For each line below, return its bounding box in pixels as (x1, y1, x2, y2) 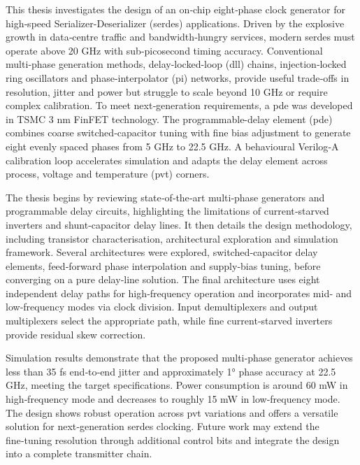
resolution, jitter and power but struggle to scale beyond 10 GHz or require (6, 84, 328, 99)
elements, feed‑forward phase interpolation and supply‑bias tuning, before (6, 258, 321, 273)
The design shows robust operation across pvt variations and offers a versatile (6, 405, 338, 420)
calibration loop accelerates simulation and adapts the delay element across (6, 152, 328, 167)
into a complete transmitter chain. (6, 446, 152, 461)
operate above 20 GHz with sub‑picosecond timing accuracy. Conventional (6, 43, 323, 57)
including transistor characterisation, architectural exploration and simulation (6, 231, 338, 245)
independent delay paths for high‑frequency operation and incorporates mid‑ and (6, 285, 352, 300)
